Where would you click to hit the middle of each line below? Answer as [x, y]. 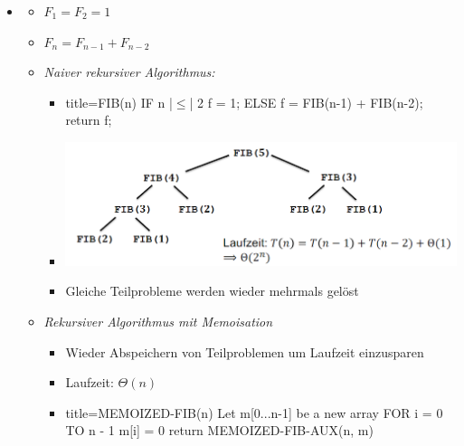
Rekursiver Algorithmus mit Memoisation [158, 321]
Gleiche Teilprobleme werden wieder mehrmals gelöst [212, 291]
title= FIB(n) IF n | [119, 102]
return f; [89, 120]
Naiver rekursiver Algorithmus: [129, 72]
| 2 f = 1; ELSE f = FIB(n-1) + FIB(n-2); [306, 102]
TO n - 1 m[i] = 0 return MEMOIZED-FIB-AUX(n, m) [219, 430]
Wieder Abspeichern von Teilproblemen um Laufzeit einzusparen [245, 351]
